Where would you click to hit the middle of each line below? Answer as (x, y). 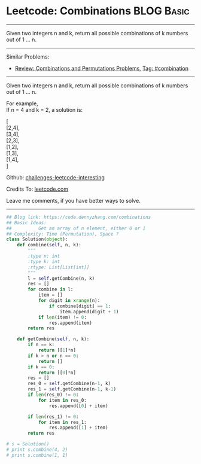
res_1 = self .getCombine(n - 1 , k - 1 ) (72, 389)
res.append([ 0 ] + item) (79, 406)
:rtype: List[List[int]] (59, 267)
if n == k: (41, 345)
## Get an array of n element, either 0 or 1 (76, 228)
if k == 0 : (41, 367)
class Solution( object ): (37, 239)
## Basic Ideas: (26, 222)
